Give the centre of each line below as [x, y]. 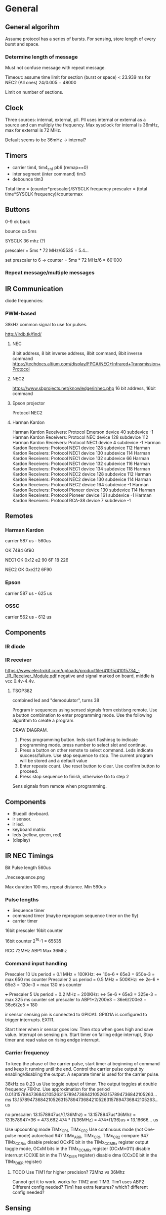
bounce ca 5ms [21, 231]
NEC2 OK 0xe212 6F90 [29, 570]
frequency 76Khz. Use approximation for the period [58, 1089]
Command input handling [36, 963]
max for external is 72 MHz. [33, 130]
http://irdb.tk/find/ [23, 334]
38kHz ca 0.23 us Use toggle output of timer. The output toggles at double [81, 1084]
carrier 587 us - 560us [28, 541]
